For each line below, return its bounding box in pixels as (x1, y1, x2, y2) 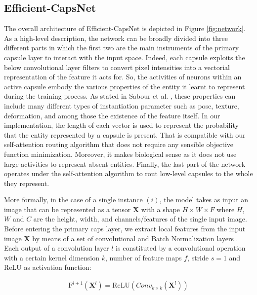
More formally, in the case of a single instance (4, 194, 143, 205)
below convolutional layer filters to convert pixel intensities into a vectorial (4, 62, 230, 72)
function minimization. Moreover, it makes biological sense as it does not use (4, 148, 237, 159)
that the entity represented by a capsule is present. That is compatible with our (4, 129, 246, 140)
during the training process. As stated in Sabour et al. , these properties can (4, 91, 236, 101)
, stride (187, 252, 209, 262)
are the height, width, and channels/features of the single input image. (33, 214, 247, 224)
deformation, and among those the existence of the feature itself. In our (4, 110, 220, 120)
